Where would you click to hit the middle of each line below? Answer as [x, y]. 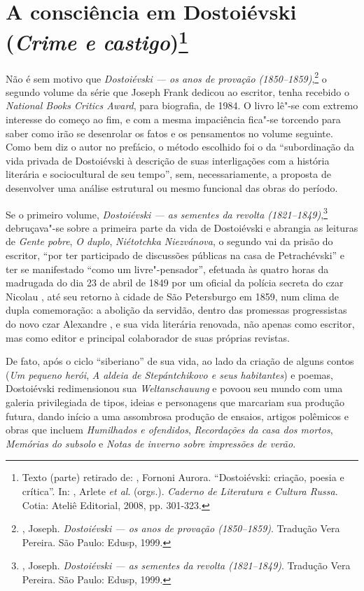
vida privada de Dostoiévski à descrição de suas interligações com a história [168, 160]
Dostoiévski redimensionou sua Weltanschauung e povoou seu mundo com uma [174, 388]
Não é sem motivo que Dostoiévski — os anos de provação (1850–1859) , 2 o [166, 77]
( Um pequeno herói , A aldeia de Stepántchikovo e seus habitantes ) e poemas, [169, 374]
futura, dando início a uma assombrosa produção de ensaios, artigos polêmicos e [177, 416]
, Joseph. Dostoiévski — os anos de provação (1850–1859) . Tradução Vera [181, 528]
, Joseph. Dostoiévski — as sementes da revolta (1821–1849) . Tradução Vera [186, 565]
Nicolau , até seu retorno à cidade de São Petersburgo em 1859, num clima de [173, 296]
